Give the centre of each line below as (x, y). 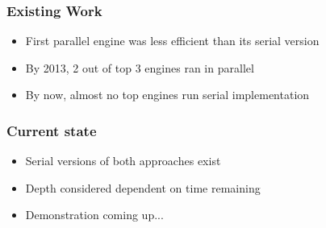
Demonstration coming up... (94, 215)
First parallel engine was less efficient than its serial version (172, 41)
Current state (52, 130)
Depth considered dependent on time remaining (143, 187)
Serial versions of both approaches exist (123, 161)
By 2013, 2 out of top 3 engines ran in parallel (140, 67)
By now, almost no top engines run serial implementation (167, 95)
